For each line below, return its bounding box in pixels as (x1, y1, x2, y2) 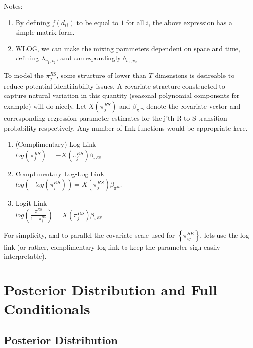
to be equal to (76, 17, 119, 27)
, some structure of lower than (56, 70, 146, 80)
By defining (15, 17, 50, 27)
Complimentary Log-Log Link (15, 168, 105, 178)
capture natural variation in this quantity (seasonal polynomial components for (4, 90, 240, 100)
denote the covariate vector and (146, 100, 241, 111)
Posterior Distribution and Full (4, 280, 217, 300)
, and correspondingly (56, 53, 121, 63)
